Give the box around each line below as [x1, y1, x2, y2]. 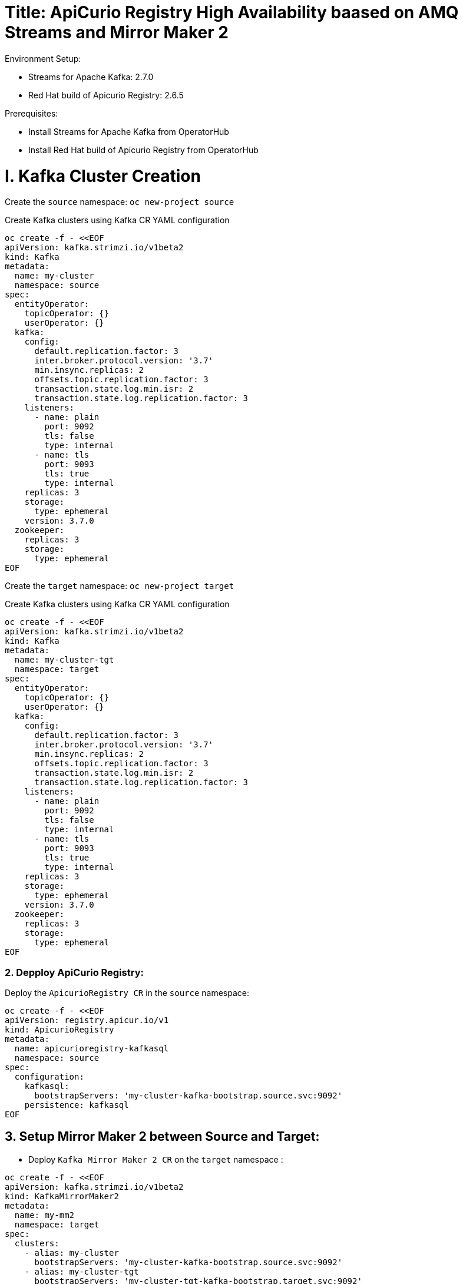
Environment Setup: [5, 53, 81, 64]
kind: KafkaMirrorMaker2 [5, 1191, 119, 1201]
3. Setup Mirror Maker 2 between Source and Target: [5, 1129, 320, 1144]
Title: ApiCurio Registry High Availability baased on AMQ [5, 2, 459, 22]
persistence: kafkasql [24, 1100, 129, 1110]
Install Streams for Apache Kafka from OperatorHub [28, 126, 229, 137]
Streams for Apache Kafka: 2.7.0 [28, 71, 154, 82]
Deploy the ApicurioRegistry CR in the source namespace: [5, 988, 250, 998]
